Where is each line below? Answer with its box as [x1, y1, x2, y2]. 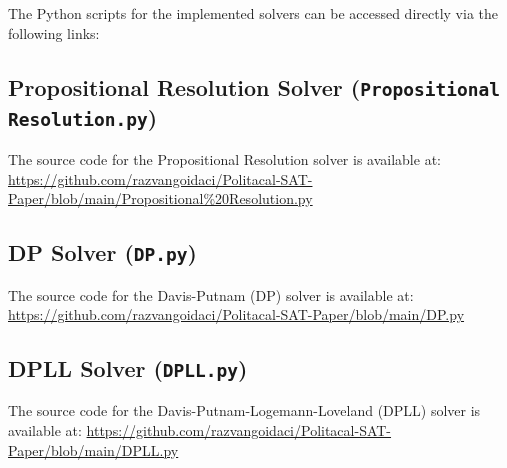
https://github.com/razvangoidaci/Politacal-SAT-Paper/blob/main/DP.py [8, 304, 465, 325]
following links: [8, 22, 100, 43]
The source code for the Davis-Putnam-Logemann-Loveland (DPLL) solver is [8, 400, 481, 421]
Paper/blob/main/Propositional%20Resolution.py [8, 188, 313, 209]
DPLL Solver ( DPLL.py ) [8, 353, 248, 384]
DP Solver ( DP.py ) [8, 237, 197, 268]
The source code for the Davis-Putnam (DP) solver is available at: [8, 284, 414, 305]
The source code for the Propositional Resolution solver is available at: [8, 148, 441, 169]
